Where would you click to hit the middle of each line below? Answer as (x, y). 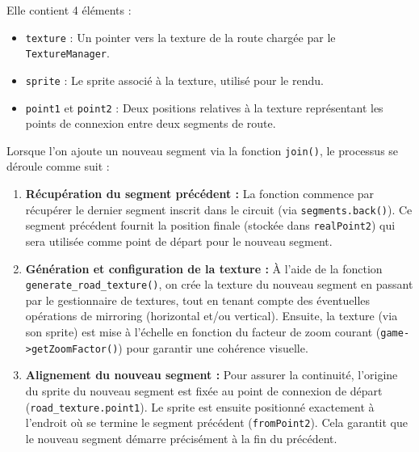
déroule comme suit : (58, 166)
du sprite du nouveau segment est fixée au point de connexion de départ (204, 390)
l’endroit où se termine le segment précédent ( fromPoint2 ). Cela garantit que (217, 422)
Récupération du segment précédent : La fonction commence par (200, 194)
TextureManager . (67, 53)
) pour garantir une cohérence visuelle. (213, 347)
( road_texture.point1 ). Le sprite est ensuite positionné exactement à (200, 406)
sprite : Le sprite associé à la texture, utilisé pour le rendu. (174, 80)
